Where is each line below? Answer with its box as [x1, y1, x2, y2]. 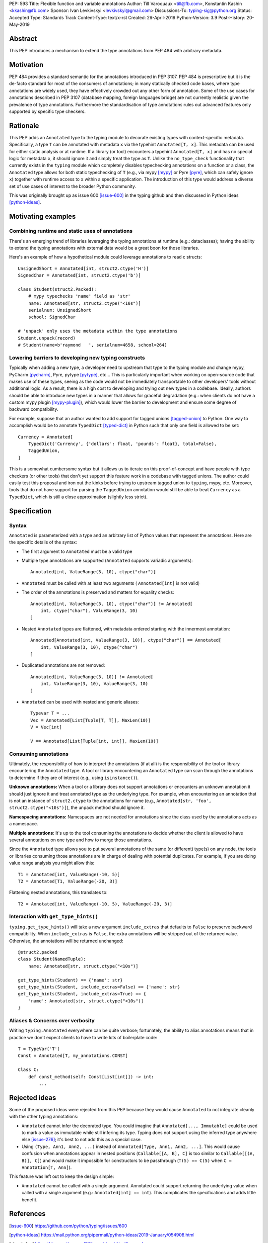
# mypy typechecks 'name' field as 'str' [28, 293, 131, 299]
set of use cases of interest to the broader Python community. [9, 183, 136, 189]
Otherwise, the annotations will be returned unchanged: [9, 938, 124, 944]
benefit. [21, 1196, 38, 1203]
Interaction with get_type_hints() [9, 913, 99, 920]
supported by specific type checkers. [9, 108, 86, 114]
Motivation [9, 60, 44, 69]
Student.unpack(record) [18, 335, 76, 341]
